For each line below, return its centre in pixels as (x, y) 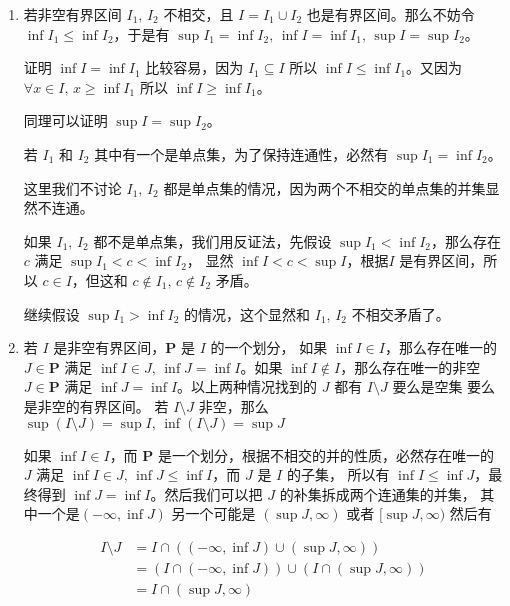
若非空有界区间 (72, 14)
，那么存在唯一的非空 (410, 366)
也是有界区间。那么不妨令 (390, 14)
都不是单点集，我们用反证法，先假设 (212, 240)
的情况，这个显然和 (247, 313)
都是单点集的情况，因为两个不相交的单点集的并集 (324, 187)
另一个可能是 (213, 513)
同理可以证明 (65, 120)
